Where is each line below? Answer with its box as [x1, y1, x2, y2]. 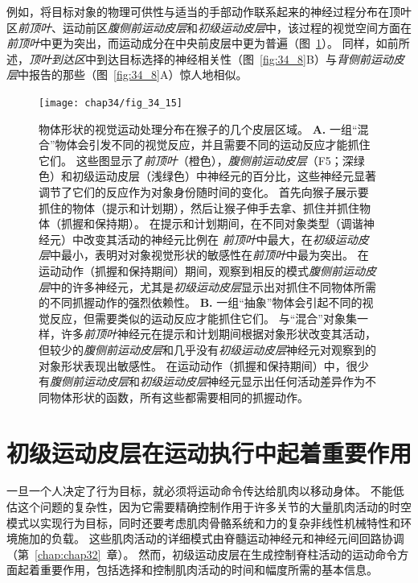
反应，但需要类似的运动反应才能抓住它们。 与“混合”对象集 [49, 309, 357, 326]
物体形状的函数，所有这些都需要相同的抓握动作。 [49, 388, 309, 405]
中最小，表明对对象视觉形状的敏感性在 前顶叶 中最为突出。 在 [50, 246, 369, 263]
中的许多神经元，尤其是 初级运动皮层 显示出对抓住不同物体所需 [50, 278, 376, 295]
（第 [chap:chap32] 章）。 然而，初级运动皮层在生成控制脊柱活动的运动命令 [6, 545, 398, 562]
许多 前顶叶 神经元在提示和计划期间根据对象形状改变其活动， [60, 325, 376, 342]
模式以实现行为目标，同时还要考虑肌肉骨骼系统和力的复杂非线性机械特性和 [6, 514, 400, 531]
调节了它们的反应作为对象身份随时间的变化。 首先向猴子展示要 [39, 184, 369, 200]
